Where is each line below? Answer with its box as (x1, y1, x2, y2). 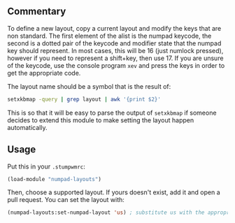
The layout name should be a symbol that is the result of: (7, 82, 171, 90)
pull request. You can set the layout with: (7, 196, 124, 204)
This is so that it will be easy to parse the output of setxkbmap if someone (7, 108, 217, 117)
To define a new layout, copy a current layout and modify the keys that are (7, 24, 222, 32)
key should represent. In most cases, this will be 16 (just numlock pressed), (7, 46, 224, 55)
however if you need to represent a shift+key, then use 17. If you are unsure (7, 54, 224, 62)
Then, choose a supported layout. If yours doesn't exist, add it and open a (7, 188, 220, 196)
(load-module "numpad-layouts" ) (7, 175, 101, 182)
